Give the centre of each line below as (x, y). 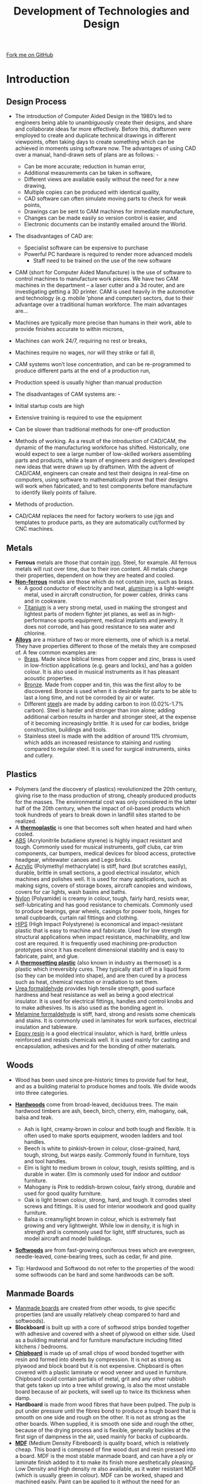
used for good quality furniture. (63, 1193)
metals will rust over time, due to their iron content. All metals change (101, 569)
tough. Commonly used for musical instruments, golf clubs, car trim (99, 847)
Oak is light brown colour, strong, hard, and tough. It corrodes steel (108, 1200)
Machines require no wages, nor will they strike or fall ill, (85, 353)
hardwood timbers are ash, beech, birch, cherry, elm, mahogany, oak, (101, 1111)
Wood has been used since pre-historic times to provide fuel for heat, (101, 1080)
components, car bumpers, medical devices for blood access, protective (105, 853)
